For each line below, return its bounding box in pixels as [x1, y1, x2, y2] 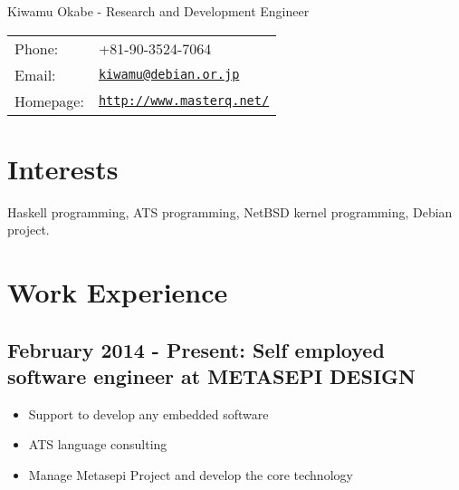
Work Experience [7, 274, 228, 311]
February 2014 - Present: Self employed [7, 335, 385, 363]
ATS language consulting [28, 435, 167, 454]
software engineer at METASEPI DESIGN [7, 362, 416, 390]
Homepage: [14, 90, 84, 111]
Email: [14, 63, 56, 85]
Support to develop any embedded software [28, 404, 269, 423]
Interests [7, 149, 119, 187]
